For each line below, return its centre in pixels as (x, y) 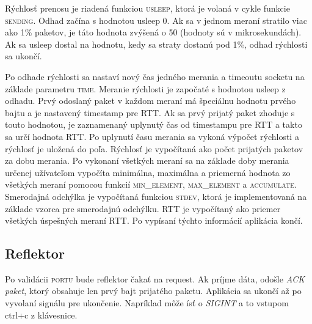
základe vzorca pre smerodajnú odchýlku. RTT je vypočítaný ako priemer (143, 208)
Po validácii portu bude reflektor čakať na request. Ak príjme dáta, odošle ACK (155, 278)
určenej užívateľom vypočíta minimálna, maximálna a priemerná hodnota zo (148, 172)
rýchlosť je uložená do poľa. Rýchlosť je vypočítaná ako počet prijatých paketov (154, 148)
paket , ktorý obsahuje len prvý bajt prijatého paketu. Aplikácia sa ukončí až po (153, 291)
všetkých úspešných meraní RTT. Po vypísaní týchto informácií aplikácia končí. (154, 220)
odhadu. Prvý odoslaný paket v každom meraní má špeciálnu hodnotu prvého (151, 101)
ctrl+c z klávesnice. (41, 315)
